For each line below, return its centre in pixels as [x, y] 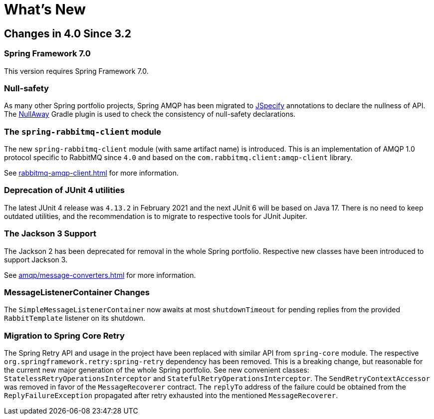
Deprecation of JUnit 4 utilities [64, 190]
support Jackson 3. [36, 259]
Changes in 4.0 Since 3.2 [68, 33]
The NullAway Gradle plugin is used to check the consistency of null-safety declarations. [150, 114]
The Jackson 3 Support [50, 234]
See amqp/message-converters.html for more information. [100, 275]
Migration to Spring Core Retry [64, 335]
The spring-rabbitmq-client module [83, 131]
